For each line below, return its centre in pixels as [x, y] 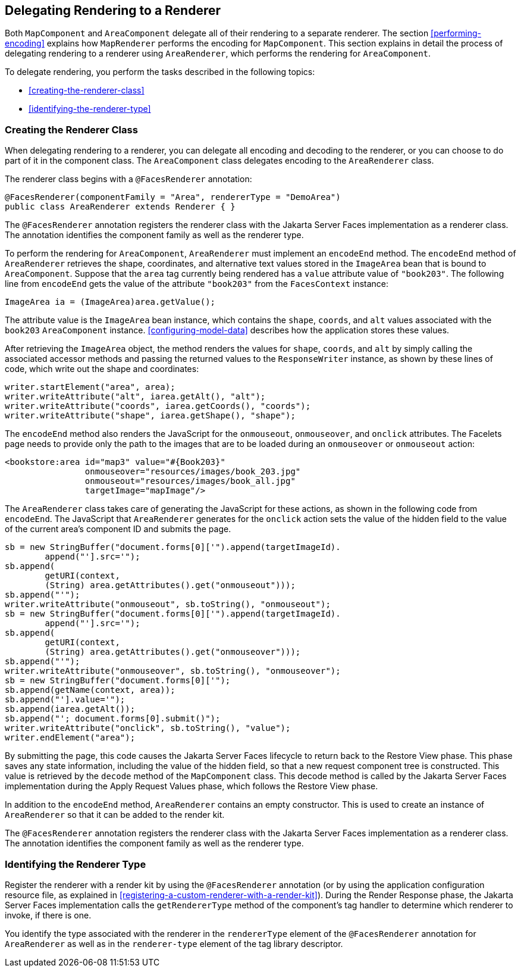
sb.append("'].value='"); [65, 700]
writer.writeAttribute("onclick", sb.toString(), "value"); [148, 728]
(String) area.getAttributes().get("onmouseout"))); [170, 585]
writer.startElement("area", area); [90, 387]
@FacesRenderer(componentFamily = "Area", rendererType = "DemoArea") [173, 197]
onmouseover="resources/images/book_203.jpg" [193, 472]
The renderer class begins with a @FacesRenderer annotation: [128, 179]
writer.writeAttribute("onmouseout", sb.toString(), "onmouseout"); [168, 604]
